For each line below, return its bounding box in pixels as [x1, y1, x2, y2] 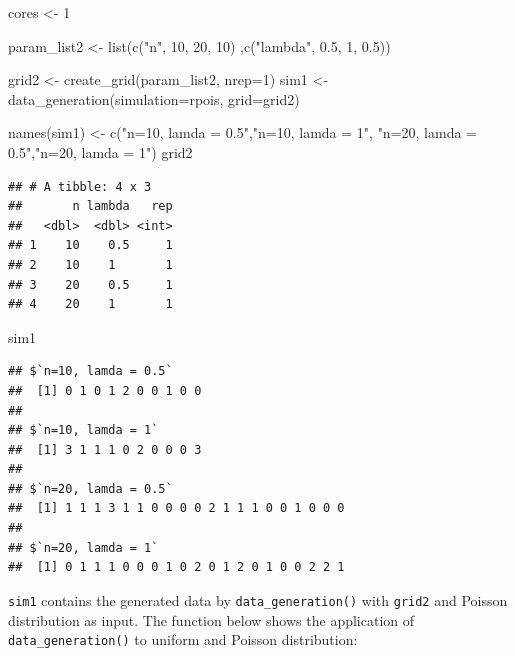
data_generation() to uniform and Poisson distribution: [8, 629, 358, 650]
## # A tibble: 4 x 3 [8, 179, 152, 194]
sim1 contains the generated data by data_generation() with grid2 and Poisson [8, 589, 508, 610]
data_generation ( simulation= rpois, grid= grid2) [8, 88, 300, 109]
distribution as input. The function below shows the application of [8, 609, 415, 630]
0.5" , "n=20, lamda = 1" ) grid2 [8, 141, 193, 162]
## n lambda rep [8, 199, 173, 214]
